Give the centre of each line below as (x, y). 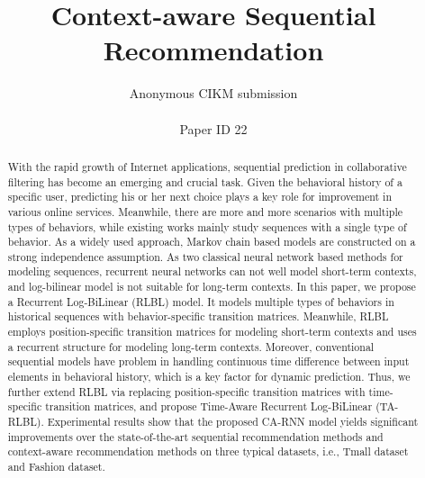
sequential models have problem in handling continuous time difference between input (208, 361)
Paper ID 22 (213, 128)
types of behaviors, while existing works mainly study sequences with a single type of (207, 226)
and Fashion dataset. (56, 467)
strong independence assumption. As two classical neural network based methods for (205, 256)
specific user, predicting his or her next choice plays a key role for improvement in (200, 197)
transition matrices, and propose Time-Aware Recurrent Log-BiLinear (209, 406)
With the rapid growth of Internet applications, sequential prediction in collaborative (207, 166)
